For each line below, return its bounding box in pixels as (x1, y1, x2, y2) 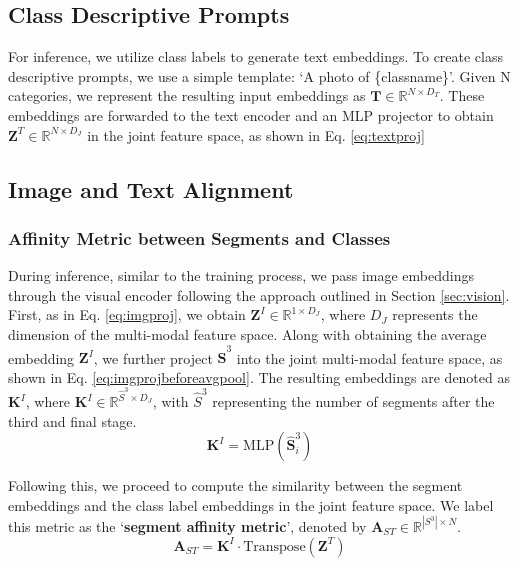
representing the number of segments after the (212, 391, 495, 412)
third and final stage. (8, 410, 137, 431)
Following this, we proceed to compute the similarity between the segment (8, 475, 463, 496)
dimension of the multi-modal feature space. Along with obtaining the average (8, 323, 487, 344)
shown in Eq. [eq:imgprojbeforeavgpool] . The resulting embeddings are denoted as (8, 366, 510, 387)
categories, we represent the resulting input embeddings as (8, 85, 366, 106)
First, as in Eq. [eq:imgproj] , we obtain (8, 304, 246, 325)
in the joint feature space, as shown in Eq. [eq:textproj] (87, 124, 425, 145)
